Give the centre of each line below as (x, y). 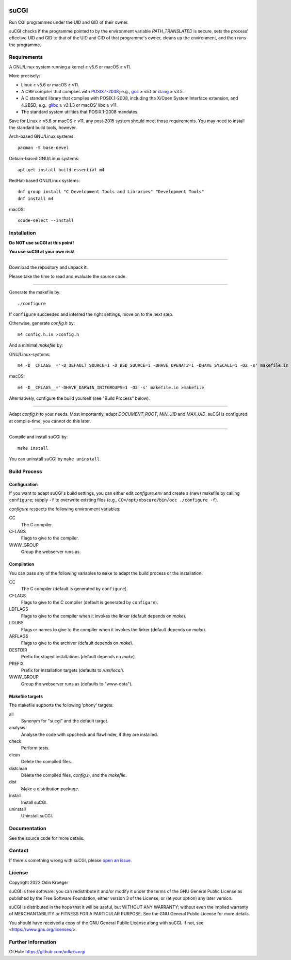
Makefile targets (26, 696)
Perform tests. (35, 748)
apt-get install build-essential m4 (61, 170)
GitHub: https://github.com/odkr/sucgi (47, 952)
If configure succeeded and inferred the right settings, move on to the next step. (91, 314)
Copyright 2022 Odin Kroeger (39, 882)
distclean (18, 768)
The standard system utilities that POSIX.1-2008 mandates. (80, 112)
